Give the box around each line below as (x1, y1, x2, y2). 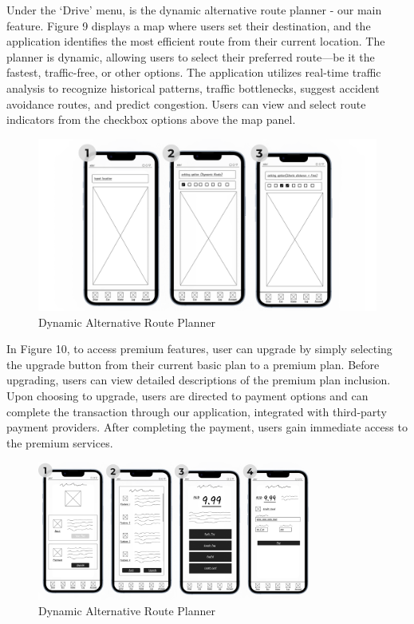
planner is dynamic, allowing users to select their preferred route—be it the (6, 48, 375, 65)
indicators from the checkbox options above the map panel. (6, 111, 296, 128)
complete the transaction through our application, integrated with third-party (6, 403, 387, 419)
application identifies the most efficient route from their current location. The (6, 33, 385, 50)
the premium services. (6, 434, 113, 451)
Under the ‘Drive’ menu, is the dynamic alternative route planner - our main (6, 2, 382, 18)
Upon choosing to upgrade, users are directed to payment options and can (6, 388, 369, 404)
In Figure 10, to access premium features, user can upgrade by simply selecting (6, 340, 392, 357)
